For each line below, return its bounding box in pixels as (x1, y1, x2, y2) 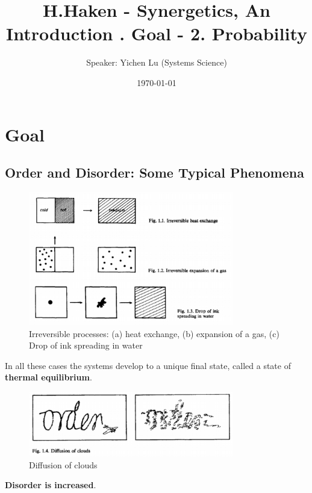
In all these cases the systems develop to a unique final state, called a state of (5, 359, 291, 371)
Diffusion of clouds (29, 458, 98, 471)
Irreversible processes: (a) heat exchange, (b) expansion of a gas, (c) (29, 327, 279, 340)
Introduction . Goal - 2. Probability (5, 21, 308, 46)
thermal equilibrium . (5, 371, 92, 383)
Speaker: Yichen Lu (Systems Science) (86, 56, 227, 69)
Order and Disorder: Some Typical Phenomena (5, 163, 304, 182)
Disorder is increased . (5, 479, 96, 491)
